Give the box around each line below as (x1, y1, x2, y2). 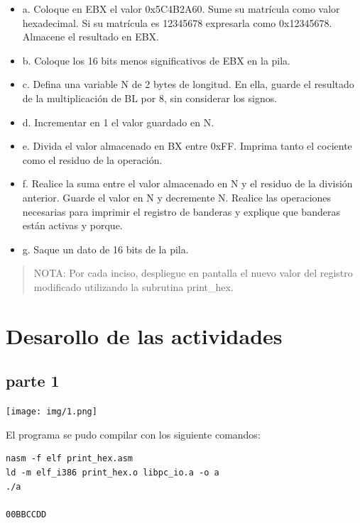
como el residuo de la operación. (22, 152, 163, 167)
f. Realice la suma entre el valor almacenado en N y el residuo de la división (22, 176, 353, 191)
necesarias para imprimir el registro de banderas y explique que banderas (22, 204, 340, 219)
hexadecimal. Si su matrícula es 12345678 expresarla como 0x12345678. (22, 15, 332, 30)
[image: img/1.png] (6, 407, 97, 417)
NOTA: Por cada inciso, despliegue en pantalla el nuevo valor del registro (33, 265, 353, 280)
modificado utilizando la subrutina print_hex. (33, 279, 234, 294)
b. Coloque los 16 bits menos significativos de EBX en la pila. (22, 53, 290, 67)
